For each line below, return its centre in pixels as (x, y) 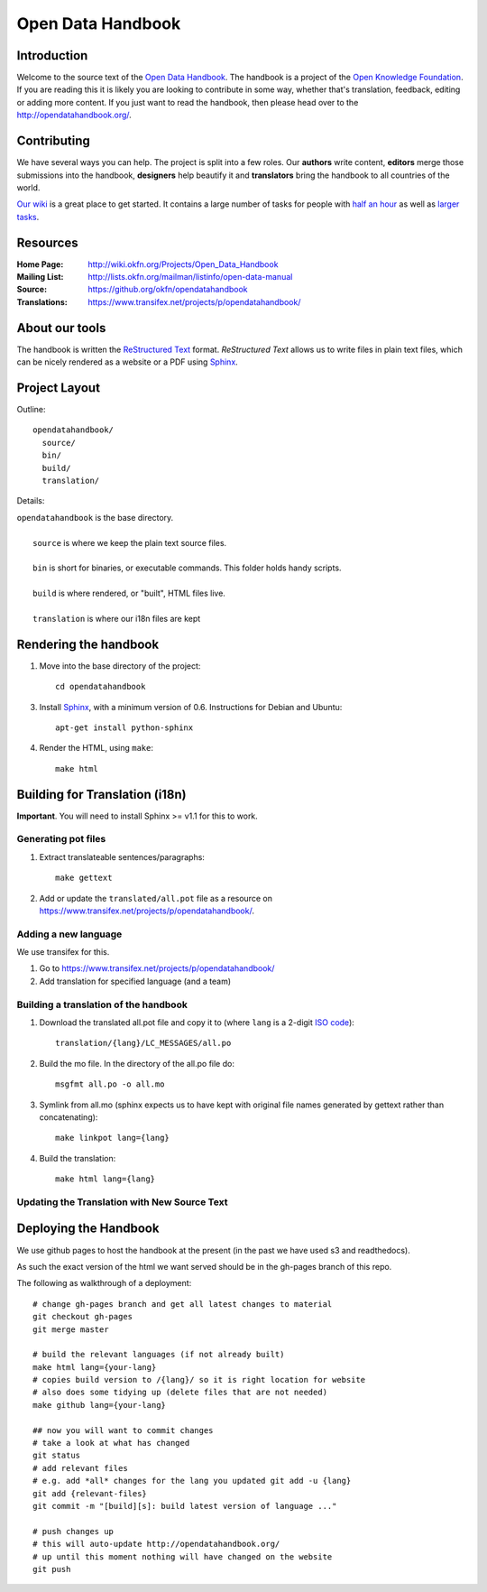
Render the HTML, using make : (96, 748)
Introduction (52, 56)
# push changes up (74, 1531)
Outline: (31, 409)
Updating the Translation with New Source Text (122, 1202)
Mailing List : (40, 277)
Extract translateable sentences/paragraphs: (122, 856)
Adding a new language (69, 934)
